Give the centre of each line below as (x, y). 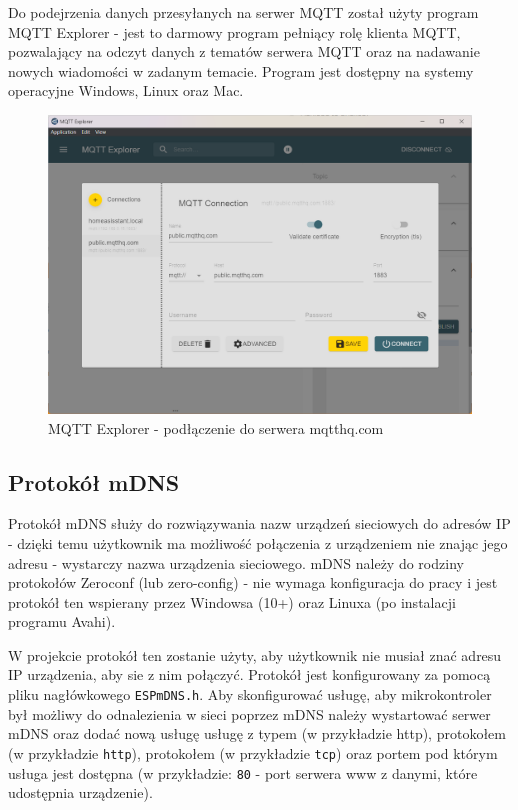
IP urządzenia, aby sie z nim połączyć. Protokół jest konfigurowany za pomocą (249, 674)
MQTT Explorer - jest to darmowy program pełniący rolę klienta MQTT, (234, 31)
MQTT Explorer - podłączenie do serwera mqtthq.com (216, 427)
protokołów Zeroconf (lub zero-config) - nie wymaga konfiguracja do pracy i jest (253, 582)
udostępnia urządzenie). (80, 792)
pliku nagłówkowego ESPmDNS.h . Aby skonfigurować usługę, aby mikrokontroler (250, 694)
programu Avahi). (62, 621)
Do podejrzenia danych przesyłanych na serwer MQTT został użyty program (243, 12)
